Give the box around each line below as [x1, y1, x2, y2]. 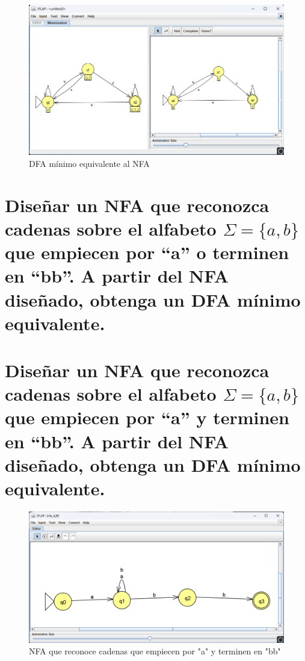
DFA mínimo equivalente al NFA [29, 157, 150, 169]
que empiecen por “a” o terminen [5, 240, 289, 265]
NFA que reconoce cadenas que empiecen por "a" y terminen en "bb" [29, 645, 281, 657]
